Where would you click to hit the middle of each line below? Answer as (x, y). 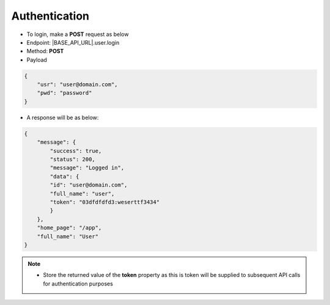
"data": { (64, 176)
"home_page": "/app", (69, 228)
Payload (37, 60)
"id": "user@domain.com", (89, 185)
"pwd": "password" (64, 93)
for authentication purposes (78, 284)
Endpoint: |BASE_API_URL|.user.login (73, 42)
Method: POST (45, 51)
